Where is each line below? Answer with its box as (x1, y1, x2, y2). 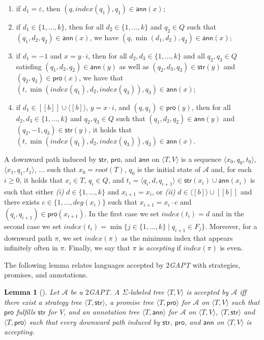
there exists (4, 196, 40, 207)
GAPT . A (89, 287, 120, 297)
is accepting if (139, 242, 181, 253)
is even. (220, 242, 243, 253)
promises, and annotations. (4, 269, 88, 280)
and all (183, 50, 205, 61)
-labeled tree (128, 287, 164, 297)
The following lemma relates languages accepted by (4, 259, 164, 270)
